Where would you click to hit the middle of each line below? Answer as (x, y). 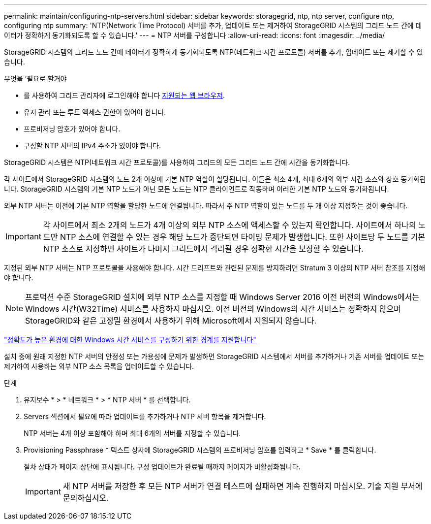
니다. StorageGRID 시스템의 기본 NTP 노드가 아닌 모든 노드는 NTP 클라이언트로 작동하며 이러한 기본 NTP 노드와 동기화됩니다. (197, 189)
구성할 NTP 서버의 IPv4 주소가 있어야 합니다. (92, 146)
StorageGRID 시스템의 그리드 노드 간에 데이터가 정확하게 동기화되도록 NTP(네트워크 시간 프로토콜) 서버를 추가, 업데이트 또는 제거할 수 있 (214, 52)
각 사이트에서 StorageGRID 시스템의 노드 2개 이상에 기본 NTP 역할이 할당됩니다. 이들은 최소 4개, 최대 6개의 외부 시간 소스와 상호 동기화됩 (215, 179)
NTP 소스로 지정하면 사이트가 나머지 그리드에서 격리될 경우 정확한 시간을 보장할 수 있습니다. (203, 249)
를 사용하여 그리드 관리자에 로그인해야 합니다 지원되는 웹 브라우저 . (124, 95)
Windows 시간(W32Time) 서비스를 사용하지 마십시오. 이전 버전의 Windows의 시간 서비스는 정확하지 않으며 (213, 309)
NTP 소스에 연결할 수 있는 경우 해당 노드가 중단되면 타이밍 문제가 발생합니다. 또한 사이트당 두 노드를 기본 (243, 237)
